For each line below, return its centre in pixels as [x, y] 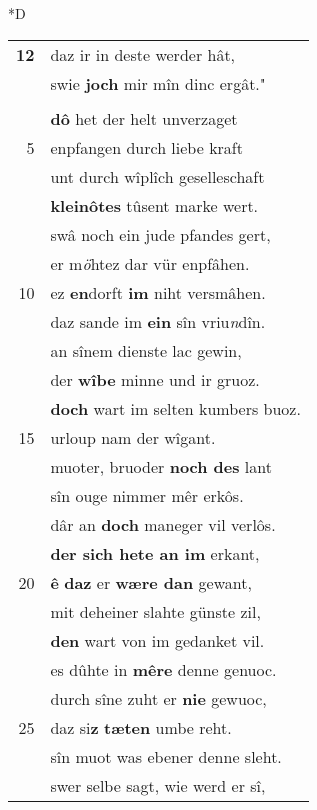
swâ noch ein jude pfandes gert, [160, 234]
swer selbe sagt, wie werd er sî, [158, 785]
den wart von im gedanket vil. [157, 640]
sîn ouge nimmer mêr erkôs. [147, 495]
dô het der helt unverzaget [144, 118]
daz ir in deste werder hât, [143, 54]
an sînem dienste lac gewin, [146, 350]
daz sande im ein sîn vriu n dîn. [158, 321]
